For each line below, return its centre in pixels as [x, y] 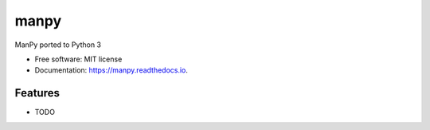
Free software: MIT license [78, 59]
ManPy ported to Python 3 [58, 45]
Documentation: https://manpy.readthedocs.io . [111, 70]
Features [37, 93]
